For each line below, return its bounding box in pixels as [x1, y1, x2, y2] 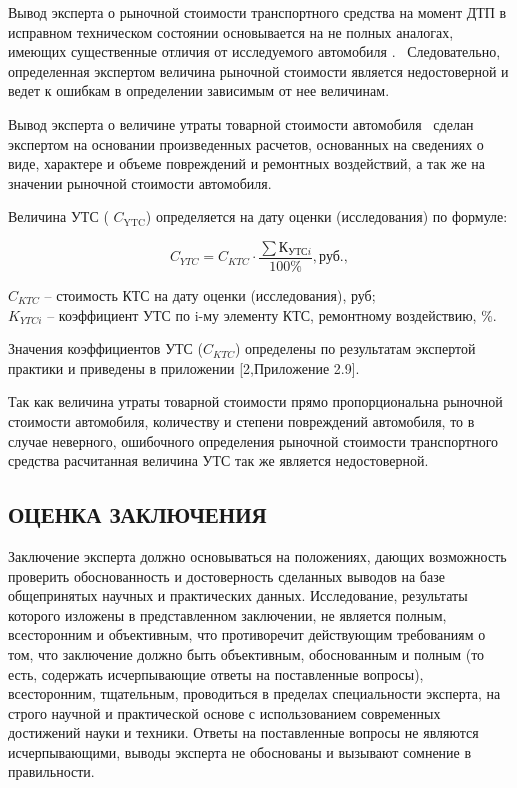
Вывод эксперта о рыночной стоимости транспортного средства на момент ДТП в [8, 2, 507, 22]
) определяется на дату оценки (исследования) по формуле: [145, 206, 508, 227]
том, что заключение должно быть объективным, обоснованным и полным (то [8, 643, 485, 664]
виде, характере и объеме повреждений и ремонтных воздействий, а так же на [8, 153, 486, 174]
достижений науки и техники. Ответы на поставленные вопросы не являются [8, 722, 479, 743]
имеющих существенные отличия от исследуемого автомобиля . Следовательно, [8, 41, 501, 62]
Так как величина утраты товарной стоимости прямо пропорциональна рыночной [8, 391, 503, 412]
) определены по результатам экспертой [234, 338, 476, 359]
